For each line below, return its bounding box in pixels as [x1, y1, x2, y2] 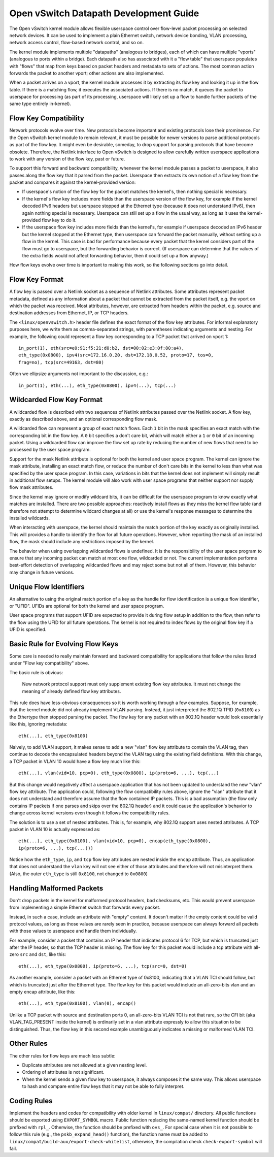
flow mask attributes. [9, 484, 53, 490]
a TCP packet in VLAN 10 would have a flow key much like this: [9, 758, 141, 764]
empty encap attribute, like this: [9, 989, 76, 995]
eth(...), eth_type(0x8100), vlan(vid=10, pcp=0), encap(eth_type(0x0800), [18, 838, 211, 844]
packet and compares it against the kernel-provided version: [9, 179, 136, 185]
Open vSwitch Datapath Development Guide [9, 8, 199, 19]
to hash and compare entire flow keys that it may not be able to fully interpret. [22, 1083, 185, 1089]
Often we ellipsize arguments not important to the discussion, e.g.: [9, 371, 148, 377]
